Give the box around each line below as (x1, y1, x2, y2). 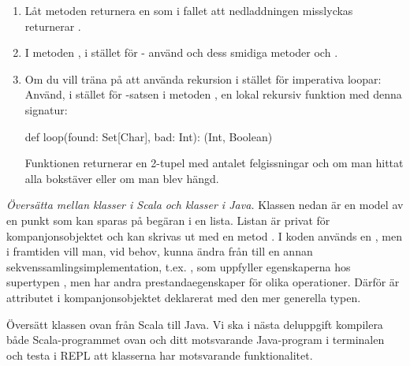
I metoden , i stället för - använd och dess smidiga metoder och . (24, 44, 338, 61)
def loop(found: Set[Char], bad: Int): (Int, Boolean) (24, 128, 273, 144)
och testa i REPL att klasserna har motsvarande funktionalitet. (6, 346, 313, 363)
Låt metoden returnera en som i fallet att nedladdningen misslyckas (24, 2, 353, 18)
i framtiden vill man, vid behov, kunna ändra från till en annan (6, 243, 313, 260)
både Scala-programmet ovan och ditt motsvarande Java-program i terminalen (6, 331, 385, 348)
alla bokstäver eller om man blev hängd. (24, 170, 219, 186)
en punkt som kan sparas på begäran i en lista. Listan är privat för (6, 211, 330, 228)
